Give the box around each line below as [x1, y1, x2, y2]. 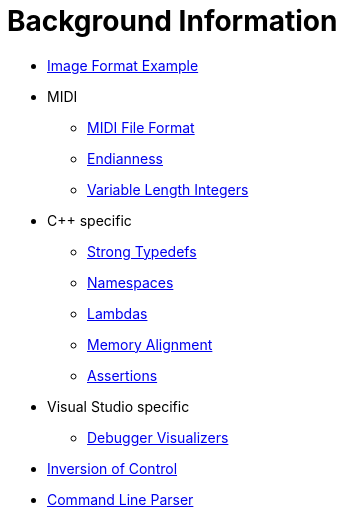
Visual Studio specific [47, 397, 190, 415]
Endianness [87, 149, 163, 167]
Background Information [7, 4, 338, 38]
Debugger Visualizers [87, 428, 229, 446]
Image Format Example [47, 56, 199, 74]
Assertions [87, 366, 158, 384]
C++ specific [47, 211, 132, 229]
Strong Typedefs [87, 242, 197, 260]
